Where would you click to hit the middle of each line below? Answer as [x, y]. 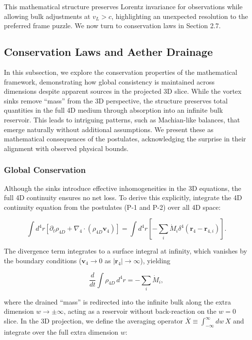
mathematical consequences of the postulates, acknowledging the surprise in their [125, 139]
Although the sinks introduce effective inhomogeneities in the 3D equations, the [123, 188]
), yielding [155, 260]
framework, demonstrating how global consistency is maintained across [109, 81]
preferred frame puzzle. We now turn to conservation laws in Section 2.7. [112, 25]
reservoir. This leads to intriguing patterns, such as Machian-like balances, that [122, 119]
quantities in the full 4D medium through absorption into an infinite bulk [114, 110]
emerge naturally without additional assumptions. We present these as [109, 129]
